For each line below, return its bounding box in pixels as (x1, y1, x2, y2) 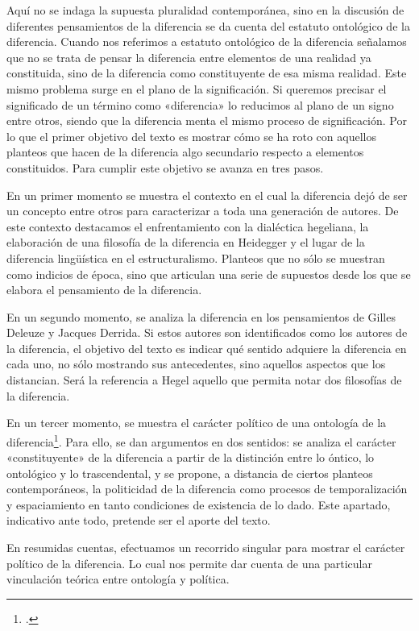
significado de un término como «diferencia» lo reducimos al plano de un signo (6, 96, 394, 113)
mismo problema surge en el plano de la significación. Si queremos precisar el (6, 80, 387, 97)
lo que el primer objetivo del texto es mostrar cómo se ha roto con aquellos (6, 127, 376, 144)
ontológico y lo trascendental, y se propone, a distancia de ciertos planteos (6, 464, 373, 481)
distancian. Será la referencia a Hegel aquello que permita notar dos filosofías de (6, 372, 402, 388)
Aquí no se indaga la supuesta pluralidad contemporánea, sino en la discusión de (6, 2, 404, 18)
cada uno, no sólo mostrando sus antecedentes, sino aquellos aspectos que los (6, 355, 386, 372)
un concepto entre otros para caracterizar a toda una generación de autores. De (6, 202, 399, 219)
